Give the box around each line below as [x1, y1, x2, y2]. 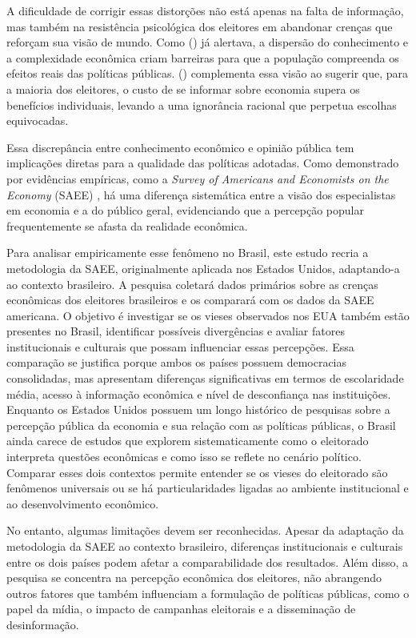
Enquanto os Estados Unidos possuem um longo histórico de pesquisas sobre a [6, 401, 390, 418]
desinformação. [6, 616, 79, 632]
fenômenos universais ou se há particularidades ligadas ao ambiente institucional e [6, 480, 409, 496]
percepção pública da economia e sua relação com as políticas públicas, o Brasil [6, 416, 396, 433]
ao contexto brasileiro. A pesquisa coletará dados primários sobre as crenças [6, 275, 378, 292]
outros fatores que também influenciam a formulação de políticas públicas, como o [6, 584, 410, 601]
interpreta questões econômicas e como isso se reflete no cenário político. [6, 448, 362, 465]
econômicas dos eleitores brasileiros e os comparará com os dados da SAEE [6, 291, 374, 308]
